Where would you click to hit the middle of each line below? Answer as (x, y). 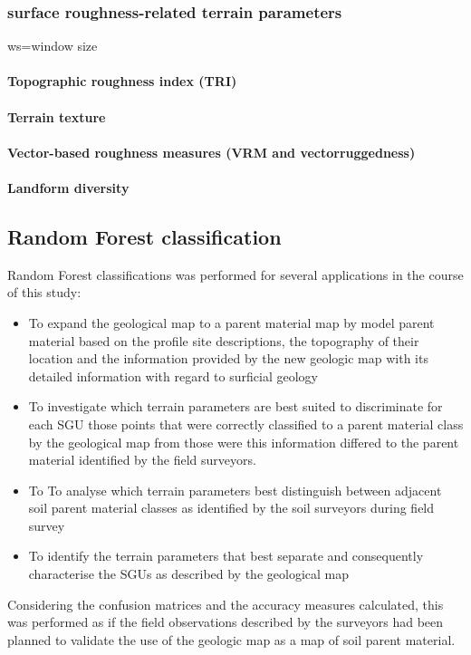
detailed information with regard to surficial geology (173, 376)
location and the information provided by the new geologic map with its (228, 358)
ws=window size (53, 46)
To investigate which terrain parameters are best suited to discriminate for (235, 406)
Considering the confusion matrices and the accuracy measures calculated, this (226, 604)
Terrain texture (57, 116)
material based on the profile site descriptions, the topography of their (224, 340)
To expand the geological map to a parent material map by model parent (231, 322)
